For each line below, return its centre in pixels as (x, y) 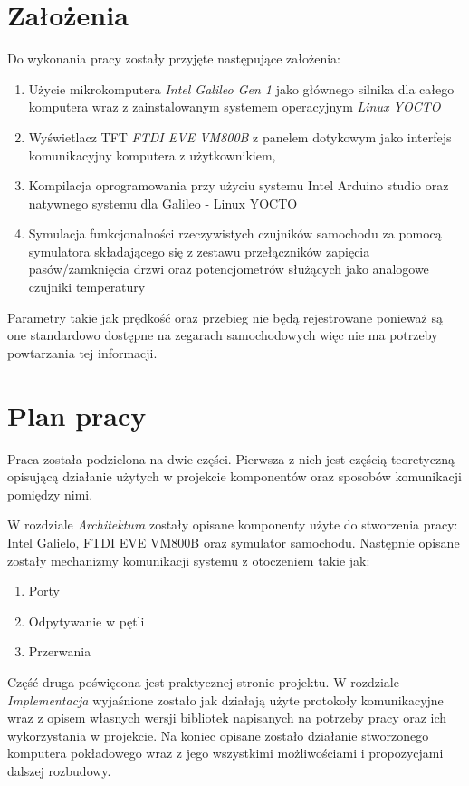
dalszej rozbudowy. (59, 770)
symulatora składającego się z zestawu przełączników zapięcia (199, 251)
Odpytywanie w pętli (86, 621)
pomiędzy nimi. (50, 494)
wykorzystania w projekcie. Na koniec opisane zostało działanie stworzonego (218, 735)
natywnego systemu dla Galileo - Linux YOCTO (163, 203)
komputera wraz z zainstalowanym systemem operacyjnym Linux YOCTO (234, 107)
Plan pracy (77, 415)
